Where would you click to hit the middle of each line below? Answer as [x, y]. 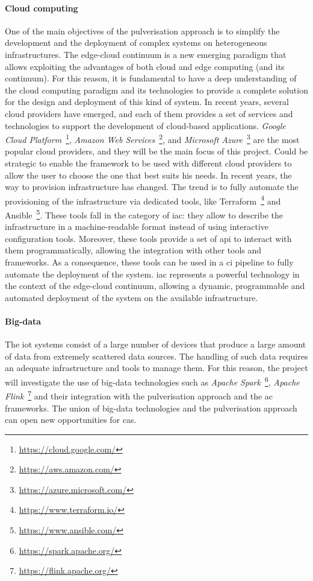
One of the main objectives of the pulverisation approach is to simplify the [142, 30]
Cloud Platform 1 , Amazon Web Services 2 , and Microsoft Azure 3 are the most [152, 138]
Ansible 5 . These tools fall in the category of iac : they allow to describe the [144, 214]
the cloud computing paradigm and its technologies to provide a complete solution [156, 90]
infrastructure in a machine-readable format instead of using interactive [137, 227]
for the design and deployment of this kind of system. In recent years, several [147, 102]
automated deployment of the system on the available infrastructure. [132, 297]
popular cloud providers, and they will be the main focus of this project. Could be [156, 151]
